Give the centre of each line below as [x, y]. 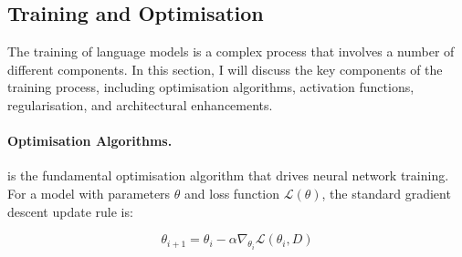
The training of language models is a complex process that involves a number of [231, 51]
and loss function [232, 193]
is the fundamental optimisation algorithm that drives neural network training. [228, 175]
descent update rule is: [70, 211]
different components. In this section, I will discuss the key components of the [225, 69]
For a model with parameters [89, 193]
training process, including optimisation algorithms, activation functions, [211, 87]
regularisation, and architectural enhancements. [140, 104]
